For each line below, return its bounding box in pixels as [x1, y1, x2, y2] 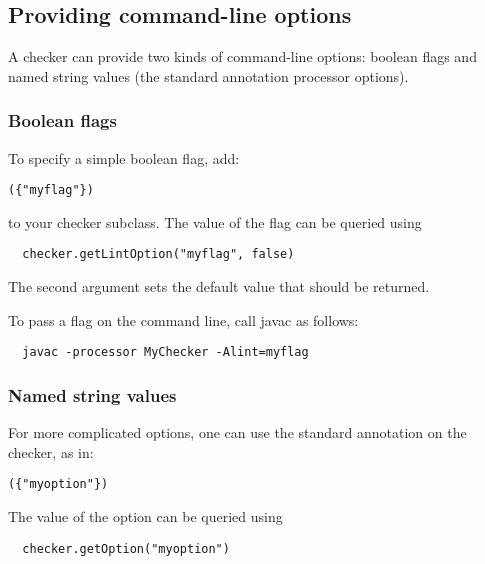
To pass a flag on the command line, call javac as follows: [8, 309, 359, 330]
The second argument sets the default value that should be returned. [8, 276, 430, 297]
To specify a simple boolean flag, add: [8, 147, 240, 168]
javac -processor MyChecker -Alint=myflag [22, 345, 309, 360]
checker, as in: [8, 441, 94, 462]
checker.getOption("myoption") [22, 541, 230, 556]
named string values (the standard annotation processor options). [8, 65, 409, 86]
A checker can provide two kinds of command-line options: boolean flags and [8, 46, 477, 67]
